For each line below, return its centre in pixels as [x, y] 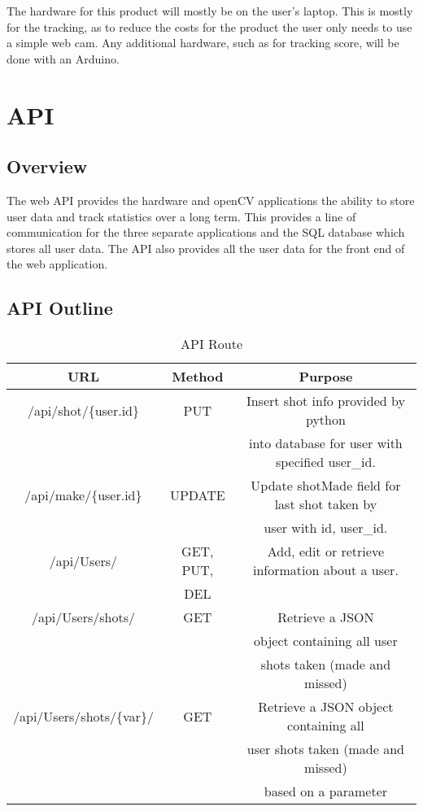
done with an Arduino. [63, 58]
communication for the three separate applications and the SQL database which [206, 232]
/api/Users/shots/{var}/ [83, 716]
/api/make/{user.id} [83, 495]
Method [198, 377]
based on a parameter [326, 791]
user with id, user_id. [326, 528]
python [325, 420]
